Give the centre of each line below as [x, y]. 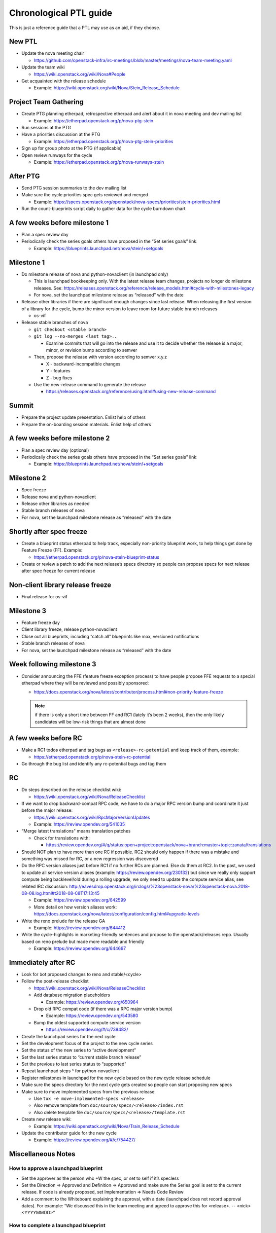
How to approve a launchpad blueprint [56, 1168]
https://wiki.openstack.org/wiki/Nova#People [80, 74]
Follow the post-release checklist [55, 981]
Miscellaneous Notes [42, 1154]
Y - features [58, 371]
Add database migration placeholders [72, 995]
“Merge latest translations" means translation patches [76, 831]
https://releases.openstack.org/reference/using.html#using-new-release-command [131, 392]
